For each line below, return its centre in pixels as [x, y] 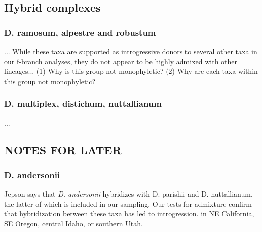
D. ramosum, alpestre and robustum [80, 32]
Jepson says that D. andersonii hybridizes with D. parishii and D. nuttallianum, [128, 194]
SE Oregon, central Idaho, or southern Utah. [73, 223]
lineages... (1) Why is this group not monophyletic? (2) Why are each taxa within [131, 71]
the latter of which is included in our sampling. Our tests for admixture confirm [128, 203]
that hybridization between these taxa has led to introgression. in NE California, [129, 214]
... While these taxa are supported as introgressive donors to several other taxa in [131, 51]
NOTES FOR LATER [63, 150]
